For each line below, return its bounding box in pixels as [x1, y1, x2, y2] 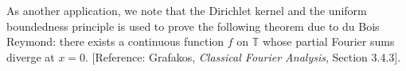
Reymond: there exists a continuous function [6, 33, 224, 50]
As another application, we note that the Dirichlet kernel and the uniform [6, 2, 367, 18]
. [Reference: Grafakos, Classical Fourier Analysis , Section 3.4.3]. [85, 48, 401, 65]
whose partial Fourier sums [262, 33, 395, 50]
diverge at [6, 48, 55, 65]
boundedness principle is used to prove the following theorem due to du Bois [6, 17, 380, 34]
